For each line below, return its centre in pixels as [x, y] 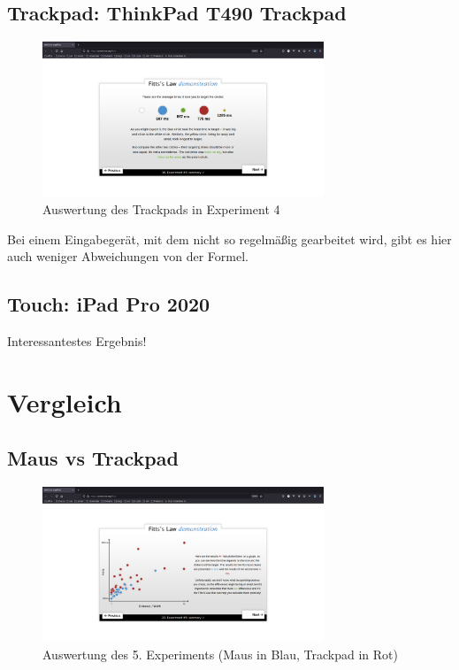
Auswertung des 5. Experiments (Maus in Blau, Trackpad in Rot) [220, 654]
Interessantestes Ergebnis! [77, 340]
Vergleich [65, 401]
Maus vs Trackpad [93, 458]
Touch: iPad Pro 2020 [109, 304]
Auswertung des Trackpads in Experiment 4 [161, 208]
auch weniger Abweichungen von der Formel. [128, 256]
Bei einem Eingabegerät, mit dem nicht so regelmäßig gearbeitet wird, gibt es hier [229, 239]
